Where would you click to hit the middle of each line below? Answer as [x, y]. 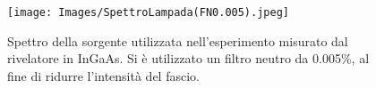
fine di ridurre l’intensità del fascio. [103, 75]
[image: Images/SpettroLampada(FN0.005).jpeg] [148, 12]
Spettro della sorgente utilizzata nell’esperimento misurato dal [178, 40]
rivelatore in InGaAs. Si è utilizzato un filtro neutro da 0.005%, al [188, 58]
